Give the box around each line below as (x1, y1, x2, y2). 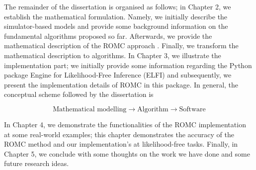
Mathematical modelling (53, 105, 127, 113)
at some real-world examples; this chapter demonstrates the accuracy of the (4, 129, 234, 139)
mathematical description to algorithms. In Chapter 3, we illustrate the (4, 50, 221, 60)
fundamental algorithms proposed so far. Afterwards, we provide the (4, 30, 212, 41)
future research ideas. (4, 158, 69, 169)
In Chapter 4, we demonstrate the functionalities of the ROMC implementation (4, 119, 246, 129)
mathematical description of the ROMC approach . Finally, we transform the (4, 40, 239, 51)
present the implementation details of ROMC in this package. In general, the (4, 79, 239, 89)
